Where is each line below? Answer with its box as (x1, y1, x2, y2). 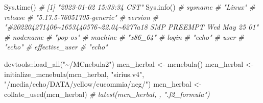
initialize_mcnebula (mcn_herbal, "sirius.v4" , (4, 68, 145, 79)
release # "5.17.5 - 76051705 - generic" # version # (4, 11, 159, 22)
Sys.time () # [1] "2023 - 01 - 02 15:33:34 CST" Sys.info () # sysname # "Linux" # (4, 2, 255, 12)
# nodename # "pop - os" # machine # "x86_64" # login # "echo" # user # (4, 31, 244, 42)
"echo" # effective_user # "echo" (4, 41, 108, 52)
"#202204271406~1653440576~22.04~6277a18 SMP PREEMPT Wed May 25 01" (4, 21, 259, 32)
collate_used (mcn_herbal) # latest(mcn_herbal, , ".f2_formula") (4, 88, 210, 99)
